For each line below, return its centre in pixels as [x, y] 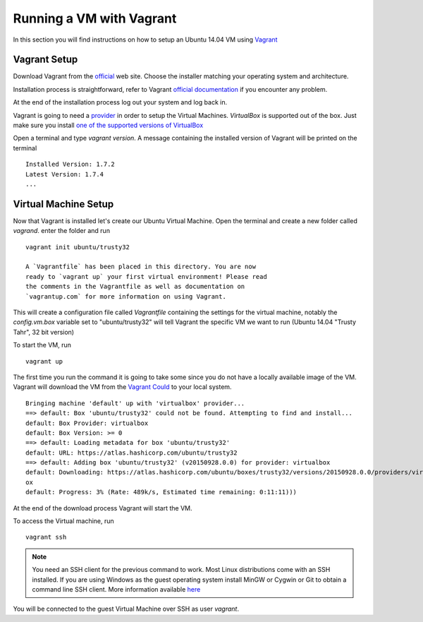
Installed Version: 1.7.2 [70, 165]
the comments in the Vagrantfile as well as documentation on [135, 287]
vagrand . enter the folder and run [62, 231]
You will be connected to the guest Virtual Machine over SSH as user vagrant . [126, 609]
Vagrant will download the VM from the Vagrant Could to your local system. [122, 387]
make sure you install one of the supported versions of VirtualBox [108, 125]
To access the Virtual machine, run [63, 521]
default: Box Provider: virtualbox [87, 423]
